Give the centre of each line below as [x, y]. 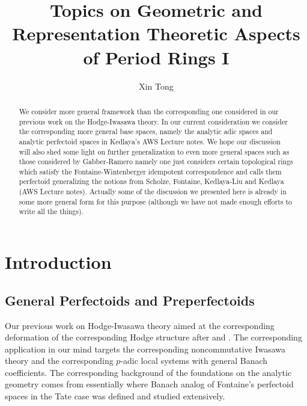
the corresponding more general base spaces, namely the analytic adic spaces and [146, 131]
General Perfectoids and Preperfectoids [130, 300]
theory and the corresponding [59, 361]
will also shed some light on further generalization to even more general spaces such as [154, 151]
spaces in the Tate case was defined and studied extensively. [115, 396]
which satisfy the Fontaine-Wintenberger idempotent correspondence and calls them [150, 171]
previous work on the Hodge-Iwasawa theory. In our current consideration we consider [153, 121]
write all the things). [51, 211]
